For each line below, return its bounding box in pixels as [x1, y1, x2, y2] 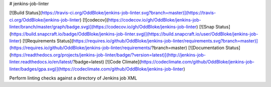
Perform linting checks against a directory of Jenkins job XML [9, 75, 138, 81]
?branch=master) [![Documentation [151, 45, 225, 51]
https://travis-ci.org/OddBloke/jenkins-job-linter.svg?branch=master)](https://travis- [41, 10, 216, 16]
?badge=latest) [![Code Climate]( [73, 59, 142, 65]
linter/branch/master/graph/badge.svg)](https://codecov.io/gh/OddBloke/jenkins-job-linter [9, 24, 197, 30]
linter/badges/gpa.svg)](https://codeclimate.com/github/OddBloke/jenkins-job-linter [9, 65, 184, 72]
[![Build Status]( [9, 10, 42, 16]
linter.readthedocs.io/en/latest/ [9, 59, 73, 65]
